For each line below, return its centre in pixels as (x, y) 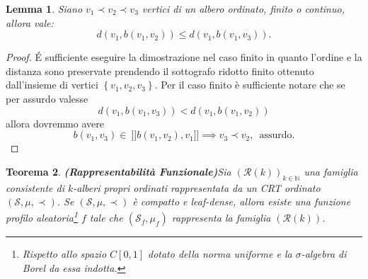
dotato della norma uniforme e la (220, 254)
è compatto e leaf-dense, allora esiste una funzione (242, 201)
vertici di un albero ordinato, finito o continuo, (243, 8)
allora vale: (30, 22)
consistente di (35, 187)
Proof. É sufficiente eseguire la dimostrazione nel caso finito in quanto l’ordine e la (184, 57)
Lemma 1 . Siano (44, 8)
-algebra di (324, 254)
